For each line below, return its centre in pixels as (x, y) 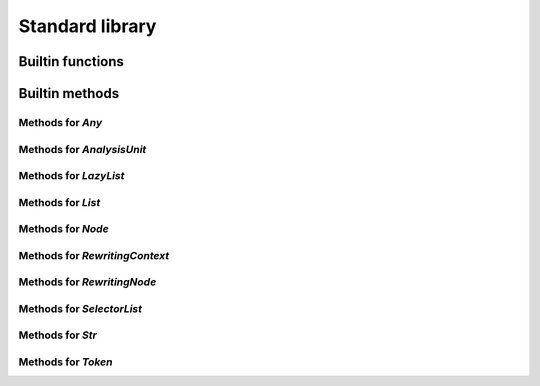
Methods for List (59, 202)
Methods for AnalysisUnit (82, 149)
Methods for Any (60, 122)
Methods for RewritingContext (94, 255)
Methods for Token (65, 362)
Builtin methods (69, 93)
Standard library (87, 26)
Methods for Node (63, 229)
